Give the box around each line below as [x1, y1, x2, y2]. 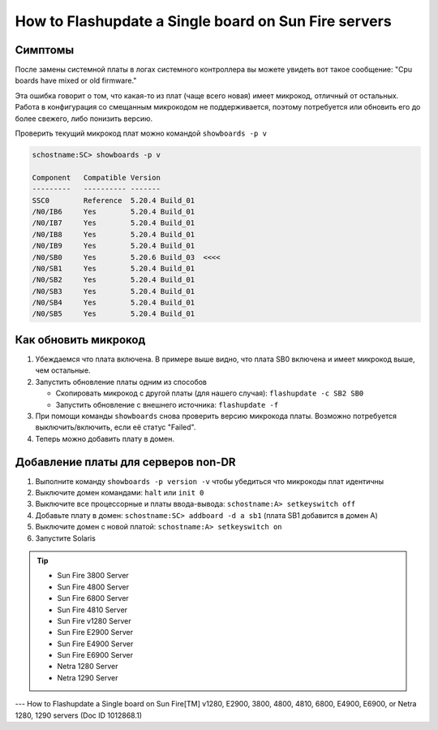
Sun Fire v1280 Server [57, 616, 131, 625]
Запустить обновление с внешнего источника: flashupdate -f [55, 400, 279, 409]
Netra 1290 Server [57, 672, 118, 682]
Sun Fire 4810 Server [57, 605, 128, 615]
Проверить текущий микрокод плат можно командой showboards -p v [15, 128, 268, 138]
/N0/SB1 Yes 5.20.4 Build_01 [32, 264, 195, 273]
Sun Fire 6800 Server [57, 594, 129, 603]
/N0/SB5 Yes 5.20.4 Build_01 [32, 309, 195, 318]
